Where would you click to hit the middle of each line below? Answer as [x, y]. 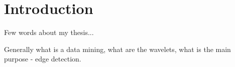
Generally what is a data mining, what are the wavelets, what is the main [117, 49]
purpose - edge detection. [43, 59]
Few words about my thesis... [49, 32]
